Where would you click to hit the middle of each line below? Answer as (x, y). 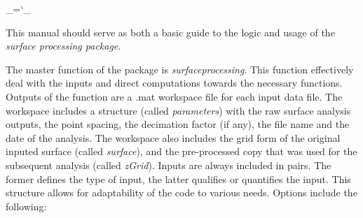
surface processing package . (63, 46)
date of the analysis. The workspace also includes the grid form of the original (173, 137)
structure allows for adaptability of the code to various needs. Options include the (181, 192)
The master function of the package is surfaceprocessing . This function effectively (180, 69)
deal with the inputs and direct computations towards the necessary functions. (174, 83)
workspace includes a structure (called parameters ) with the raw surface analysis (178, 110)
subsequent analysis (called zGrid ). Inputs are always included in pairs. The (169, 165)
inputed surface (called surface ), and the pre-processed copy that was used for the (181, 151)
